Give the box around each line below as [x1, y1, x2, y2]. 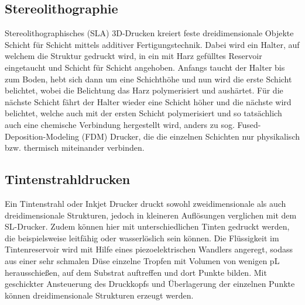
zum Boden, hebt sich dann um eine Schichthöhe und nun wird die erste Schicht [5, 72, 292, 85]
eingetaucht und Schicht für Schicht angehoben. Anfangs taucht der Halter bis [5, 61, 285, 73]
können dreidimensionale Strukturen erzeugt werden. [5, 289, 194, 301]
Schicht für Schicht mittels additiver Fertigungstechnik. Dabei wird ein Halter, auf [5, 38, 300, 50]
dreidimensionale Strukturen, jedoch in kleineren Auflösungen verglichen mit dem [5, 209, 297, 221]
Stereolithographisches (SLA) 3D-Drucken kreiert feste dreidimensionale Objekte [5, 27, 294, 39]
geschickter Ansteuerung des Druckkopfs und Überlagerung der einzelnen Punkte [5, 278, 295, 290]
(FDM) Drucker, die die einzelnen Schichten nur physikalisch [81, 130, 300, 142]
